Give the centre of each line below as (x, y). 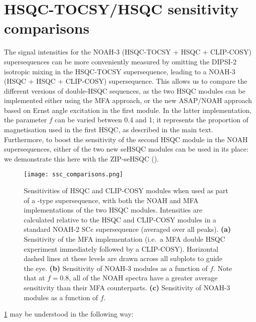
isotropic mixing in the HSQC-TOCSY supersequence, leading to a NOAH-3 (120, 71)
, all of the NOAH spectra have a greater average (143, 278)
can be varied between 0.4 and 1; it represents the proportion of (152, 120)
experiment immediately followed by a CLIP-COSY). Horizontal (121, 248)
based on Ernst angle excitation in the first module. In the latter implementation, (128, 110)
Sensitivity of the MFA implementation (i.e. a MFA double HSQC (125, 239)
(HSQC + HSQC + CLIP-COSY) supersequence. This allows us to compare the (126, 81)
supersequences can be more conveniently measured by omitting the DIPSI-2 (120, 61)
